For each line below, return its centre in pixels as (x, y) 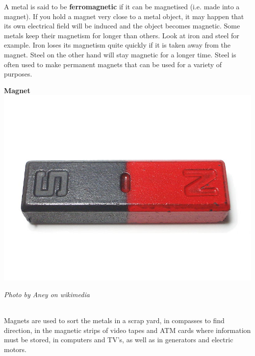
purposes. (18, 74)
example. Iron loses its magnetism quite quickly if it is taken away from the (117, 45)
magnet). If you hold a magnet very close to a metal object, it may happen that (124, 16)
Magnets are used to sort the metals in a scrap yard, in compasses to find (114, 320)
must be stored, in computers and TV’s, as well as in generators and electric (119, 340)
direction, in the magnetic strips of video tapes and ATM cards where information (127, 330)
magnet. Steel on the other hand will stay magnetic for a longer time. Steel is (120, 54)
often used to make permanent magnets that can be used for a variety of (113, 64)
